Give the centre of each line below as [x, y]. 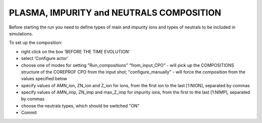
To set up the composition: [36, 43]
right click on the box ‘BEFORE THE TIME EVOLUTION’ [75, 51]
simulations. [21, 33]
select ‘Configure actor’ [45, 59]
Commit [29, 113]
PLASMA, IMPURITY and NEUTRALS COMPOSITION [115, 13]
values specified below [44, 79]
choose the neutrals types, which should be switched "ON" [80, 106]
